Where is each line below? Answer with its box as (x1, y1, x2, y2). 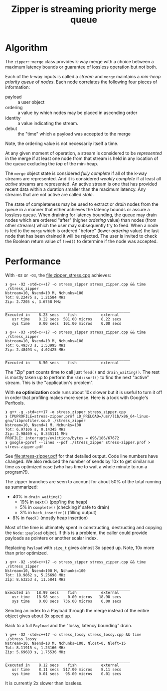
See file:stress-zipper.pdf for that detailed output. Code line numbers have (5, 453, 159, 459)
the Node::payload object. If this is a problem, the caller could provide (5, 530, 148, 536)
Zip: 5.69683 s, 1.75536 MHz (5, 649, 66, 655)
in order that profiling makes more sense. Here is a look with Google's (5, 395, 149, 401)
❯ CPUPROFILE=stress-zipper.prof (5, 414, 75, 419)
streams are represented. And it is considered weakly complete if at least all (5, 175, 161, 181)
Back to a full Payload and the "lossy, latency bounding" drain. (5, 622, 133, 628)
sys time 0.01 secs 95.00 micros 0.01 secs (11, 671, 122, 676)
